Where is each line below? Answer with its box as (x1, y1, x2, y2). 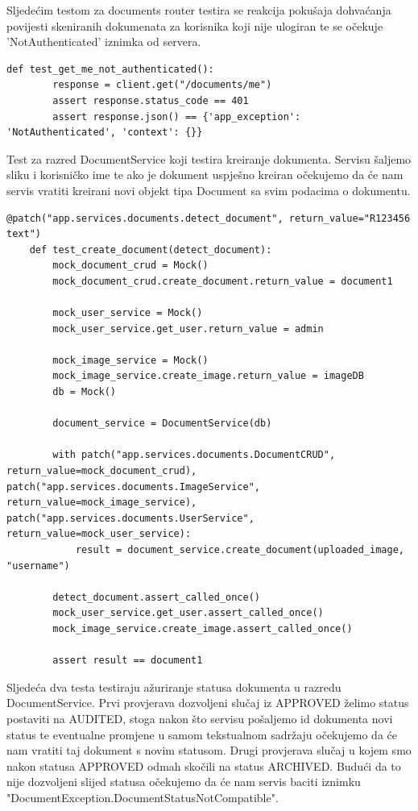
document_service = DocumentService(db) (52, 418, 272, 430)
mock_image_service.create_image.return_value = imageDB (52, 370, 364, 382)
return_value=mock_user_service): (6, 528, 192, 540)
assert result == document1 (52, 655, 203, 667)
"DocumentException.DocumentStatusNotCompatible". (6, 788, 279, 805)
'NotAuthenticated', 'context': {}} (6, 127, 203, 139)
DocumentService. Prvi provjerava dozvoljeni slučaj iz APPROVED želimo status (6, 694, 409, 711)
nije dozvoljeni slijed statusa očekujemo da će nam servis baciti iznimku (6, 773, 361, 790)
